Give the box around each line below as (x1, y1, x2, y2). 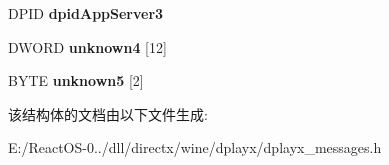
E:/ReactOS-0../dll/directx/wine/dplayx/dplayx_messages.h (8, 137, 382, 158)
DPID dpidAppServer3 (8, 3, 164, 23)
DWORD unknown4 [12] (8, 36, 167, 57)
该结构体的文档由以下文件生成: (8, 103, 208, 124)
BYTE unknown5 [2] (8, 70, 144, 91)
